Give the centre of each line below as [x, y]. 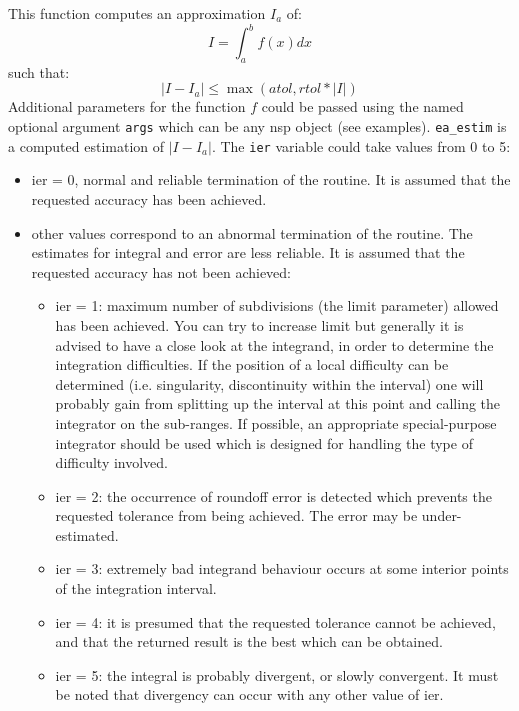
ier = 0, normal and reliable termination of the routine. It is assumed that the [271, 179]
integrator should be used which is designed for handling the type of [264, 442]
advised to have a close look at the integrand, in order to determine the [274, 344]
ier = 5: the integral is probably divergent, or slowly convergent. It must [277, 674]
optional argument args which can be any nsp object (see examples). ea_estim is [257, 126]
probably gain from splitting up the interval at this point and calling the [278, 403]
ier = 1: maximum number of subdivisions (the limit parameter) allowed [277, 305]
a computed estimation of [86, 145]
